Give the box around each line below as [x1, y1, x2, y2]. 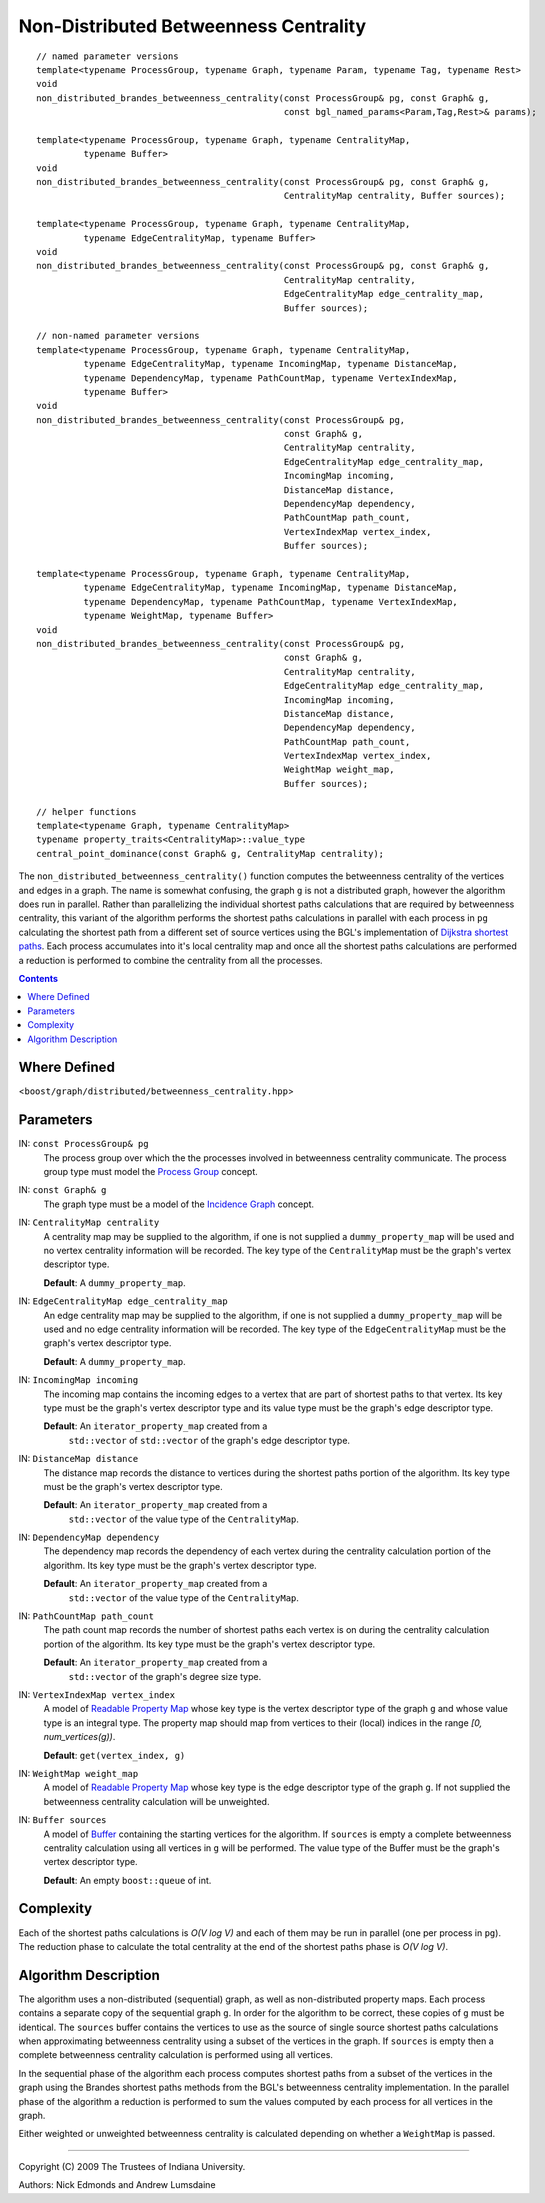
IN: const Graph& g [18, 1184, 107, 1196]
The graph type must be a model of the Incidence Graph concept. [43, 1198, 315, 1210]
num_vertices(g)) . [43, 1731, 116, 1743]
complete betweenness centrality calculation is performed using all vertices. [18, 2049, 334, 2061]
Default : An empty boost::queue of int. [43, 1874, 212, 1886]
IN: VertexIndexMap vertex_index [18, 1688, 175, 1700]
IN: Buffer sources [18, 1814, 107, 1826]
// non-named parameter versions [36, 330, 200, 342]
